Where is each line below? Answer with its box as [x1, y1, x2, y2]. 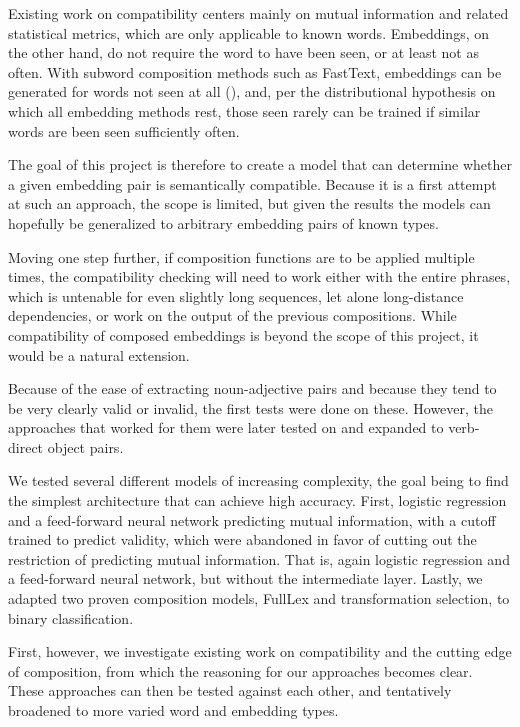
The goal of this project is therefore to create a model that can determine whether [8, 154, 512, 175]
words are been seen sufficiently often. [8, 120, 240, 141]
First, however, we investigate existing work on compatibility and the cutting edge [8, 641, 512, 662]
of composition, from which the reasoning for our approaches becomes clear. [8, 660, 473, 681]
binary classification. [8, 607, 134, 628]
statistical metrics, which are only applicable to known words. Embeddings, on [8, 22, 489, 43]
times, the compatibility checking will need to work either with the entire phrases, [8, 266, 511, 287]
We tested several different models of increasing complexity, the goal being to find [8, 470, 509, 491]
